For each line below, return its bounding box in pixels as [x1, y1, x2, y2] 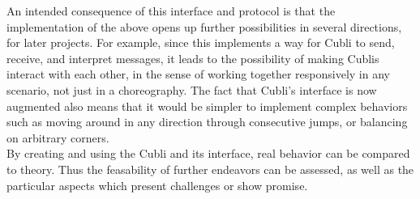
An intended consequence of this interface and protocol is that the [6, 2, 336, 19]
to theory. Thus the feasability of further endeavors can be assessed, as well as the [6, 160, 414, 177]
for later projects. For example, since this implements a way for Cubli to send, [6, 34, 395, 51]
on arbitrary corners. [6, 129, 109, 146]
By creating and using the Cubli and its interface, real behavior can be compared [6, 145, 410, 162]
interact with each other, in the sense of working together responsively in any [6, 66, 390, 83]
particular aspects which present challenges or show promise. [6, 176, 308, 193]
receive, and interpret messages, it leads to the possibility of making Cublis [6, 49, 379, 66]
